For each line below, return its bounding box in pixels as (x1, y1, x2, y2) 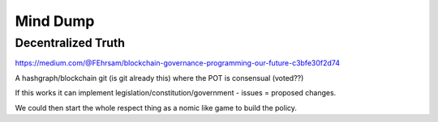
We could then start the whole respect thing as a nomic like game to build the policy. (15, 103, 298, 112)
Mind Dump (15, 12, 95, 30)
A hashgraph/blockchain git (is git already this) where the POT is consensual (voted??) (15, 73, 304, 82)
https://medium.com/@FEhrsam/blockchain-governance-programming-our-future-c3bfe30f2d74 (15, 58, 341, 68)
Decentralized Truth (15, 36, 126, 50)
